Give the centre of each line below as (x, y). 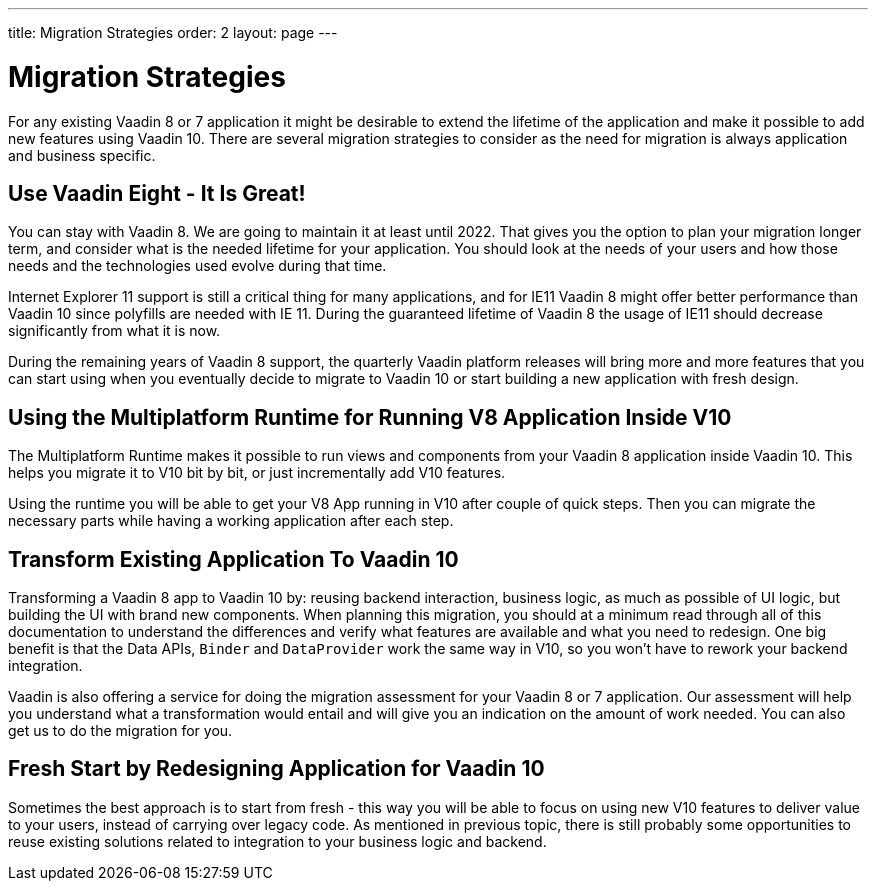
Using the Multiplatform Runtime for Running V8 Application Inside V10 (370, 417)
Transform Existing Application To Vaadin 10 (233, 559)
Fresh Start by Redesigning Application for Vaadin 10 (276, 769)
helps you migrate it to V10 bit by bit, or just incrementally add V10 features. (257, 473)
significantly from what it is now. (114, 331)
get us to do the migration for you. (120, 731)
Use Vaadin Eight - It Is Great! (157, 193)
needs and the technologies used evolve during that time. (197, 266)
